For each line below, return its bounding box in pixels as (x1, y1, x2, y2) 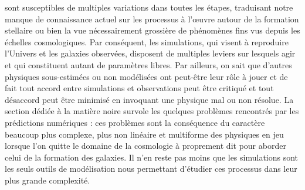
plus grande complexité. (5, 174, 90, 186)
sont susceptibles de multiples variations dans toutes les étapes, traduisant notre (5, 1, 293, 13)
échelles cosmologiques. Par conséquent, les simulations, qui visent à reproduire (5, 35, 289, 48)
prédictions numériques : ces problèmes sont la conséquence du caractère (5, 116, 265, 128)
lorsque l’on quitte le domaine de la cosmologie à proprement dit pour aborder (5, 139, 286, 152)
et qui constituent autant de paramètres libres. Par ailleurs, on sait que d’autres (5, 58, 292, 71)
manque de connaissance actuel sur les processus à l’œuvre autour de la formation (5, 12, 299, 25)
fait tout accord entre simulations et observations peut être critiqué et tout (5, 82, 274, 94)
